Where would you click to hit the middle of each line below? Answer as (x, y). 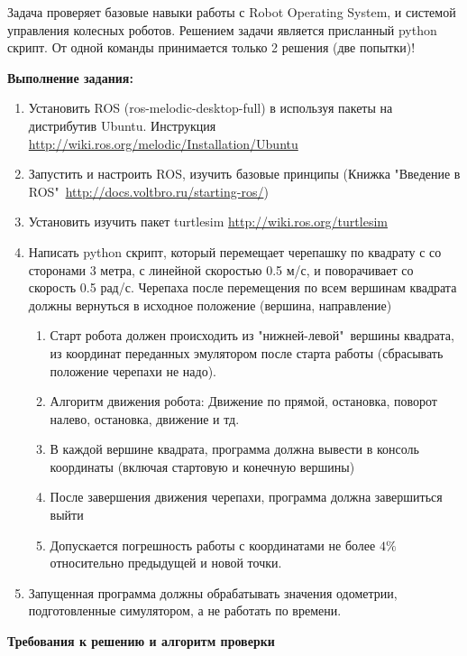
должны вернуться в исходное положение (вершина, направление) (210, 305)
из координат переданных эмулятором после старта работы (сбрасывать (247, 352)
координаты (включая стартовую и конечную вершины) (202, 466)
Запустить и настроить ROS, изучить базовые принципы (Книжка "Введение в (244, 174)
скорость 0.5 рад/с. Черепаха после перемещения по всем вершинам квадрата (243, 287)
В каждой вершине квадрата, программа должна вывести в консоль (234, 449)
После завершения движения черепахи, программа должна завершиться (246, 497)
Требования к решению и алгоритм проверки (141, 641)
